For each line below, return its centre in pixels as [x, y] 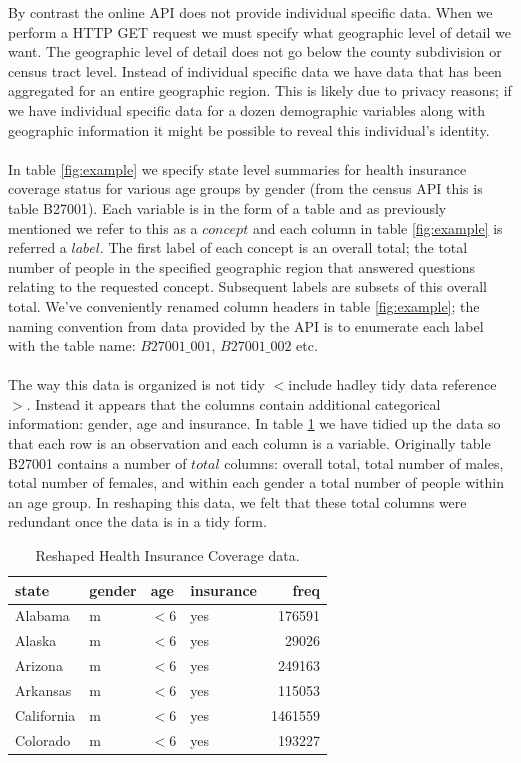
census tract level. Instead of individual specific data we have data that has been [255, 70]
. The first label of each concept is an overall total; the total [283, 247]
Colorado [43, 739]
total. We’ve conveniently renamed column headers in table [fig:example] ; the [244, 305]
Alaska [36, 640]
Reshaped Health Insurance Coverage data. [167, 555]
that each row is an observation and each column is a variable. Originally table [249, 443]
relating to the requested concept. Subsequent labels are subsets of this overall [248, 286]
